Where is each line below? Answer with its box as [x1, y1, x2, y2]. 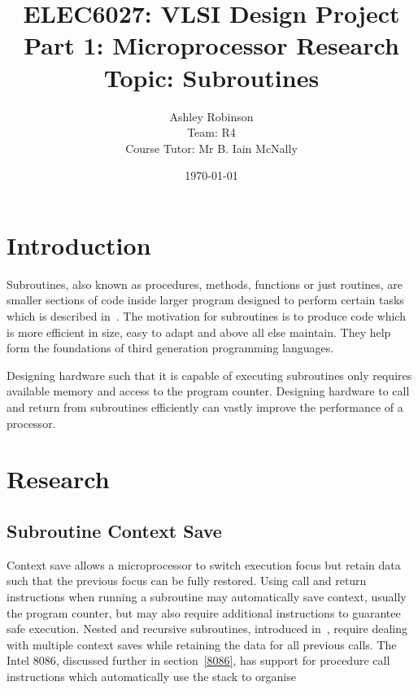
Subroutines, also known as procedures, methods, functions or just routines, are [7, 275, 403, 292]
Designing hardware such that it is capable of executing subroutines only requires [7, 366, 412, 383]
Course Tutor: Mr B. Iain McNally [125, 139, 298, 156]
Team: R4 [187, 124, 236, 141]
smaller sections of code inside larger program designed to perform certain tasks [7, 291, 404, 308]
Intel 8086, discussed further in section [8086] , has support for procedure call [7, 652, 390, 669]
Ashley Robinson [169, 107, 254, 124]
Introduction [7, 228, 151, 261]
